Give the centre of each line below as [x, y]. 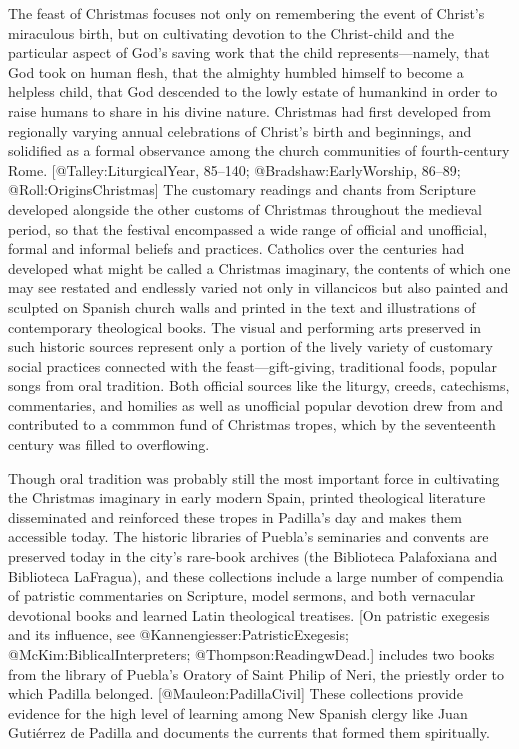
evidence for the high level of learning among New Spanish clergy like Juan [238, 712]
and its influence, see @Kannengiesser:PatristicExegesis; [178, 634]
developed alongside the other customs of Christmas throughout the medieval [245, 208]
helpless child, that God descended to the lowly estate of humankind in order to [253, 91]
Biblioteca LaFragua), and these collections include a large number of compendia [256, 575]
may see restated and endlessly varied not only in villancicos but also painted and [258, 287]
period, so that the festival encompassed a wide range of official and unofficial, [248, 228]
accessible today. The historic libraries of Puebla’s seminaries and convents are [248, 536]
